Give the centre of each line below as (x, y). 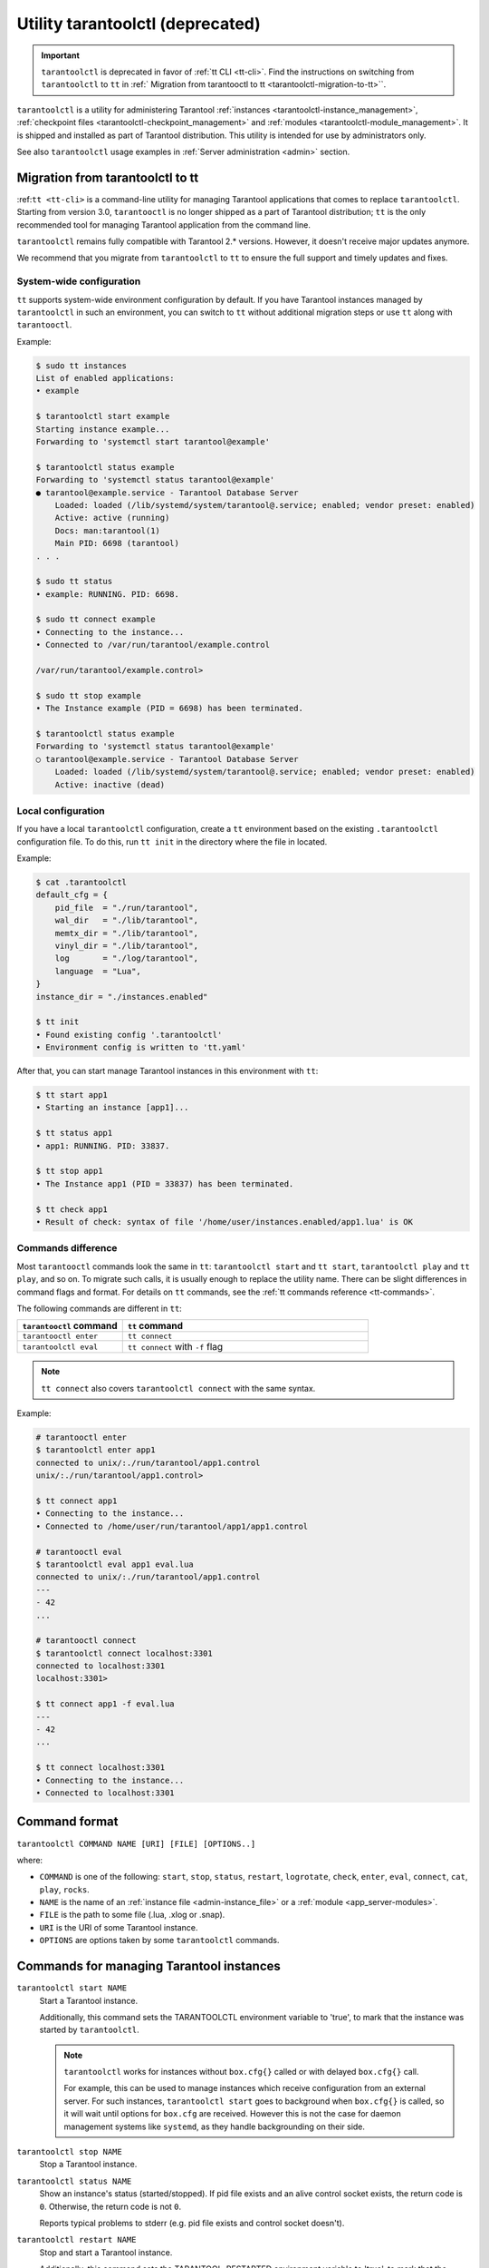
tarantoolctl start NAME (72, 1988)
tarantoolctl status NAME (74, 2181)
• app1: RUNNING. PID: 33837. (103, 1146)
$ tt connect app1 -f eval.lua (105, 1704)
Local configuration (61, 810)
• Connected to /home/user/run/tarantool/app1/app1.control (172, 1526)
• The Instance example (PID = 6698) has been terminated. (169, 709)
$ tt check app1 (72, 1209)
